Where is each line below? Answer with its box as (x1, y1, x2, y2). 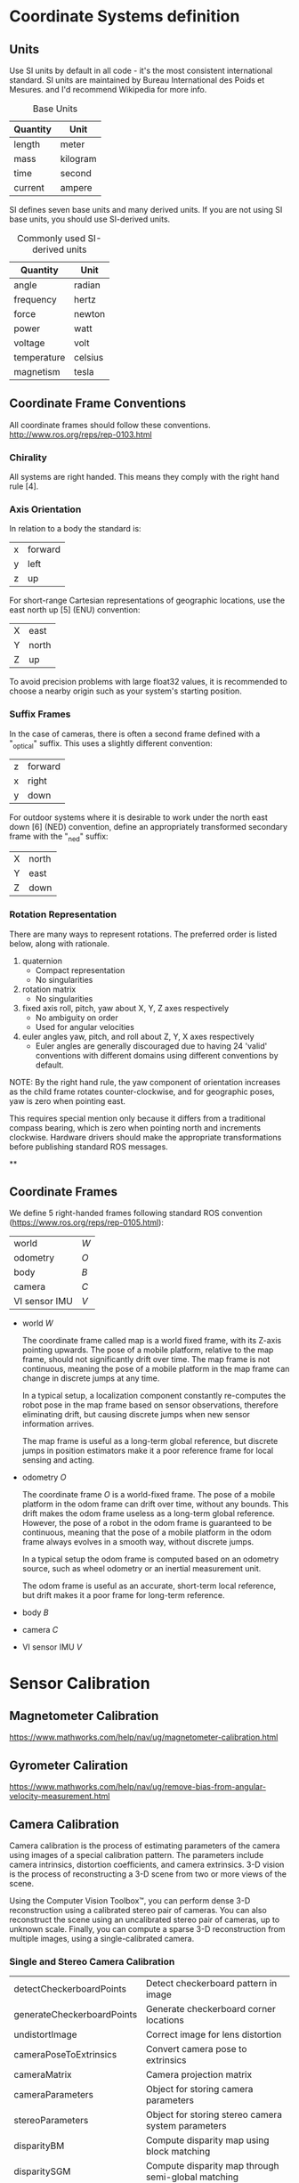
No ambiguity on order (35, 1012, 118, 1023)
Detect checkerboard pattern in (145, 1977, 278, 1990)
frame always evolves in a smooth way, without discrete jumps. (21, 1537, 255, 1547)
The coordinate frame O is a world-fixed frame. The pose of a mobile (21, 1489, 276, 1500)
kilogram (60, 153, 97, 165)
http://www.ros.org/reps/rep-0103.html (9, 429, 153, 440)
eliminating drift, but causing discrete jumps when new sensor (21, 1409, 251, 1420)
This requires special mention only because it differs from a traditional (9, 1113, 266, 1124)
